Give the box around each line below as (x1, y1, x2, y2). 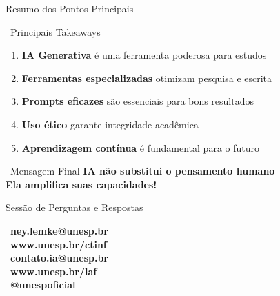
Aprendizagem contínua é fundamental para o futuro (21, 140, 259, 155)
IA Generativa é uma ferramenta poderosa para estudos (21, 48, 267, 62)
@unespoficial (10, 277, 76, 292)
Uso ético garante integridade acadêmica (21, 117, 199, 131)
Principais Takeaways (10, 24, 101, 39)
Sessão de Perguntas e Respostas (6, 200, 143, 215)
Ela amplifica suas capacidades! (6, 177, 157, 191)
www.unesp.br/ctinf (10, 237, 107, 251)
